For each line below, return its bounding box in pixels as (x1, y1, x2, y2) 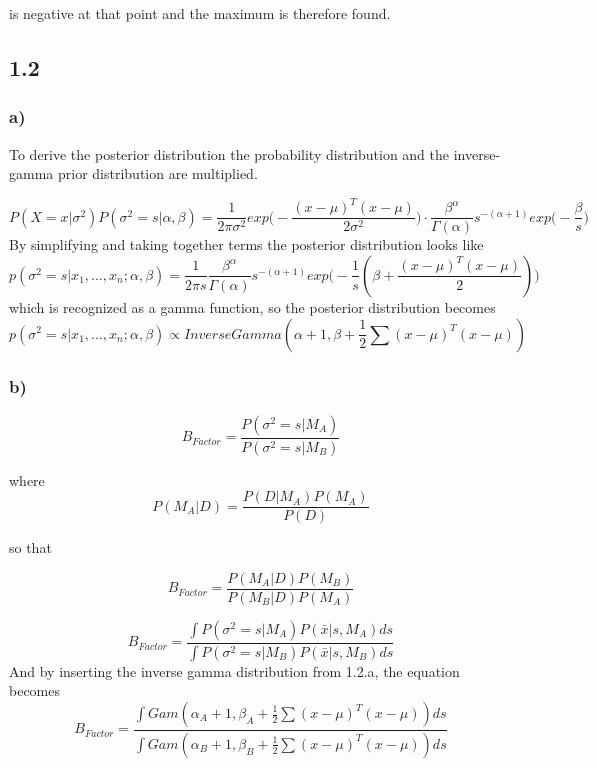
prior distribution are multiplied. (57, 163, 258, 184)
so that (9, 537, 52, 558)
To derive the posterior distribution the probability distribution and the (9, 143, 450, 164)
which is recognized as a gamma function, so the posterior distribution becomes (9, 296, 496, 317)
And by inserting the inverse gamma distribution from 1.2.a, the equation (9, 660, 460, 681)
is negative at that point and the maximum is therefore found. (9, 3, 391, 23)
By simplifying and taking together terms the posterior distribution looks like (9, 234, 484, 255)
